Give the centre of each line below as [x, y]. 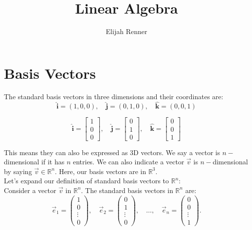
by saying [18, 171]
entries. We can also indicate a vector [128, 162]
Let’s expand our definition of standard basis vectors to [87, 181]
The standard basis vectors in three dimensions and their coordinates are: [114, 96]
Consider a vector [30, 190]
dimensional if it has [34, 162]
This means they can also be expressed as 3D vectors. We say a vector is [112, 152]
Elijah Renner [126, 31]
